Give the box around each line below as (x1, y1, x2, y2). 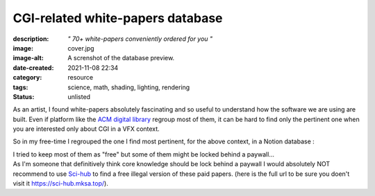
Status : (12, 92, 35, 100)
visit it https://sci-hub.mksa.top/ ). (12, 179, 109, 188)
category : (12, 73, 42, 82)
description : (12, 35, 49, 43)
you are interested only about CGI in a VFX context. (12, 125, 160, 133)
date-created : (12, 63, 54, 72)
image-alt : (12, 54, 44, 62)
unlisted (67, 92, 90, 100)
